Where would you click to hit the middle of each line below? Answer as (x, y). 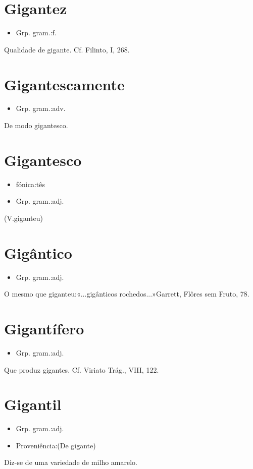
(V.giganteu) (24, 218)
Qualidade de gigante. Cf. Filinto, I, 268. (67, 49)
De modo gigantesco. (36, 125)
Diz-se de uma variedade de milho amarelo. (71, 462)
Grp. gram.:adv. (41, 108)
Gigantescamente (64, 84)
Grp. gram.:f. (36, 33)
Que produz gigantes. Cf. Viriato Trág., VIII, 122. (82, 369)
